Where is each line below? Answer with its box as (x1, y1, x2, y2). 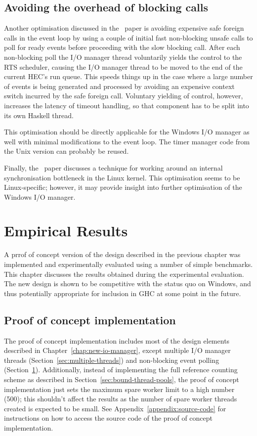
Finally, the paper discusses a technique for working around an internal (4, 162, 223, 173)
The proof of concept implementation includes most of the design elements (4, 335, 230, 346)
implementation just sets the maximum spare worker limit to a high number (4, 384, 235, 394)
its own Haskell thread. (4, 110, 74, 120)
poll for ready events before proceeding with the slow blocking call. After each (4, 42, 240, 52)
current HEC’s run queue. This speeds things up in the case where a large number (4, 71, 253, 82)
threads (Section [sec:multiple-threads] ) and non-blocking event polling (4, 354, 219, 365)
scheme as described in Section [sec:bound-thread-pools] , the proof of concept (4, 374, 239, 384)
